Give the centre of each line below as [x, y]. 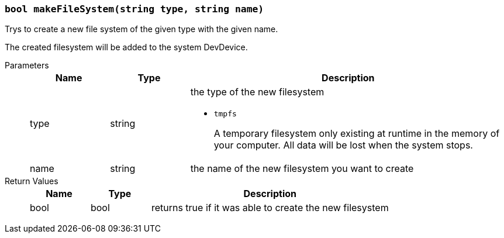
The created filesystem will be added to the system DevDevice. [126, 47]
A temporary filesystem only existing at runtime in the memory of [357, 134]
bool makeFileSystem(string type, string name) [134, 9]
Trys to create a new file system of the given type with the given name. [141, 29]
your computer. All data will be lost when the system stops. [343, 145]
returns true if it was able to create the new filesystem [270, 208]
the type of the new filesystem [257, 92]
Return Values [32, 181]
